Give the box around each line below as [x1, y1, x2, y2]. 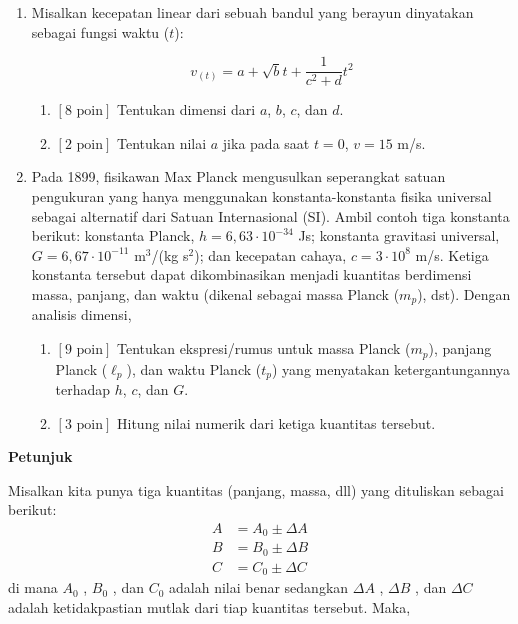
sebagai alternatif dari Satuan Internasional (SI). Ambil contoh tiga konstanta [31, 205, 510, 226]
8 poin [64, 104, 104, 119]
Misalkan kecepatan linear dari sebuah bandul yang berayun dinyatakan [31, 2, 474, 22]
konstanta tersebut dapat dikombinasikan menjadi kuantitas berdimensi [31, 264, 472, 285]
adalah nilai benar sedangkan [169, 577, 349, 598]
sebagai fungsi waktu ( [31, 21, 170, 42]
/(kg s [151, 244, 189, 265]
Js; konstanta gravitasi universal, [298, 225, 500, 246]
